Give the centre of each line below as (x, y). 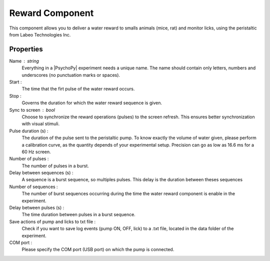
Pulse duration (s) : (29, 131)
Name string (24, 61)
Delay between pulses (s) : (37, 208)
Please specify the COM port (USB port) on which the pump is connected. (98, 250)
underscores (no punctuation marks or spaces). (71, 75)
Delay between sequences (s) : (41, 173)
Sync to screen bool (32, 110)
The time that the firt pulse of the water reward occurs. (78, 89)
